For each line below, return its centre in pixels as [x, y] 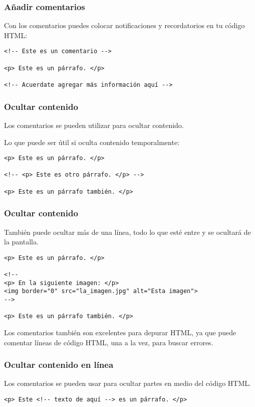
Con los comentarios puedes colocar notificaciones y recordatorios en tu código [124, 25]
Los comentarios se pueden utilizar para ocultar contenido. [94, 125]
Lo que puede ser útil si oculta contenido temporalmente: [92, 142]
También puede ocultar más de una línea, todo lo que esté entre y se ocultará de [127, 232]
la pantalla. [21, 242]
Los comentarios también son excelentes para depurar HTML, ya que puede [120, 332]
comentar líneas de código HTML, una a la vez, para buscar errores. [109, 342]
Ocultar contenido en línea [59, 365]
